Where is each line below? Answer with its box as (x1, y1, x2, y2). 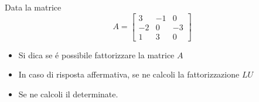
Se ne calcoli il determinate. (18, 87, 118, 100)
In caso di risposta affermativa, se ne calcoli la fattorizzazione (18, 68, 240, 80)
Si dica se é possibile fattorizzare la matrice (18, 48, 175, 61)
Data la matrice (5, 1, 62, 13)
